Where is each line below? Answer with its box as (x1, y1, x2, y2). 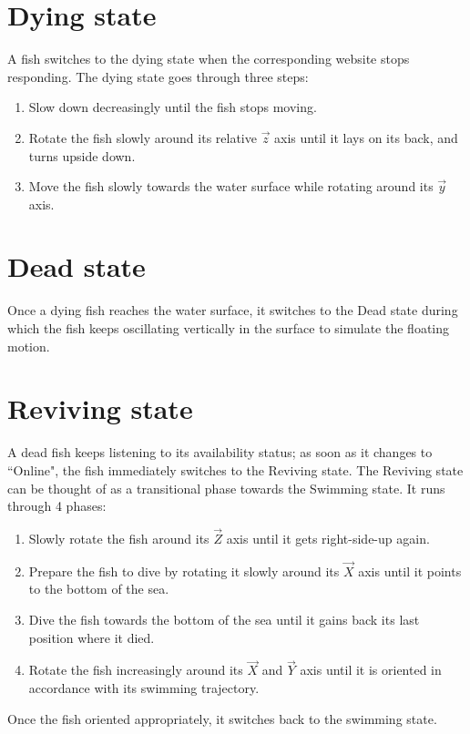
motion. (7, 336, 50, 355)
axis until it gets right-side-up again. (226, 528, 430, 547)
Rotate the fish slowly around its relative (28, 127, 257, 147)
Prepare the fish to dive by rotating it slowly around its (28, 561, 340, 580)
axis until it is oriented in (300, 660, 442, 679)
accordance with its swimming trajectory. (28, 678, 260, 697)
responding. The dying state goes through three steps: (7, 66, 309, 86)
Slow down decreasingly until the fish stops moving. (28, 97, 317, 117)
